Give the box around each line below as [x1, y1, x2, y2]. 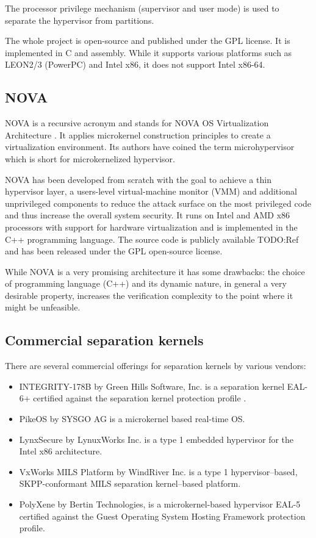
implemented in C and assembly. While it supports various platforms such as [5, 46, 292, 59]
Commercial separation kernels [5, 331, 204, 350]
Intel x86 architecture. [19, 445, 102, 457]
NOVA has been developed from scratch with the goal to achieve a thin [5, 173, 271, 185]
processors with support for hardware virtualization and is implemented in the [5, 220, 298, 233]
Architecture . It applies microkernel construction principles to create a [5, 128, 271, 141]
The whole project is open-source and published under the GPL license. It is [5, 34, 290, 47]
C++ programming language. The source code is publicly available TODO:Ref [5, 232, 299, 245]
